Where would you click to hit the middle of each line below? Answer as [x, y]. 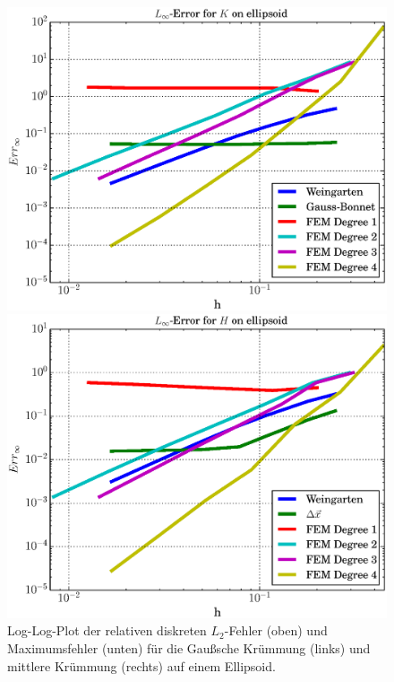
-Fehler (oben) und [276, 630]
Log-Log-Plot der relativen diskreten [107, 630]
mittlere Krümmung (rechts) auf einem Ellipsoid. [141, 665]
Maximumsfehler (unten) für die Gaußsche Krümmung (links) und [189, 647]
